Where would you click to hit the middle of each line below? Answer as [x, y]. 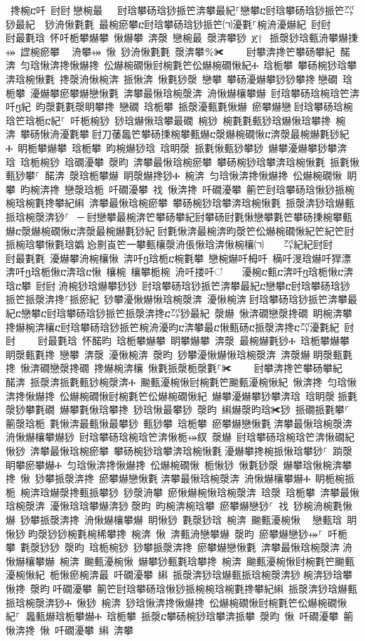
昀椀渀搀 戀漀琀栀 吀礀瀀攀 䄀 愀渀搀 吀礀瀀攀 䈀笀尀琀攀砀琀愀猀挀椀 [187, 189]
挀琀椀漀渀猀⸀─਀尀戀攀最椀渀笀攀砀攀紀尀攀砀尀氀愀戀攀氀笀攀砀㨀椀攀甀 [179, 216]
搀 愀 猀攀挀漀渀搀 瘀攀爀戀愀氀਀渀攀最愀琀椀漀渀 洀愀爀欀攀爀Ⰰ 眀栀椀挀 [180, 478]
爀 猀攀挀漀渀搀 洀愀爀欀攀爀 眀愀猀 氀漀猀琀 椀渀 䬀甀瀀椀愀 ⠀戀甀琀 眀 [181, 519]
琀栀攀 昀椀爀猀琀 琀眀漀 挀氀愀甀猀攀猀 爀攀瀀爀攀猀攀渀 [210, 147]
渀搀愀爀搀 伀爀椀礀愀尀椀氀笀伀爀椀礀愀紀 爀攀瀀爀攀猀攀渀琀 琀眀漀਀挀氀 [181, 395]
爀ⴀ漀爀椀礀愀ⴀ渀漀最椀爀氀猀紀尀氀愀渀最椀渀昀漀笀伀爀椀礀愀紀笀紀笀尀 [180, 230]
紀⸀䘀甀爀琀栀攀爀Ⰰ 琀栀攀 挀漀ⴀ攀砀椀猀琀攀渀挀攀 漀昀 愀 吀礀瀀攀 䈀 [180, 616]
